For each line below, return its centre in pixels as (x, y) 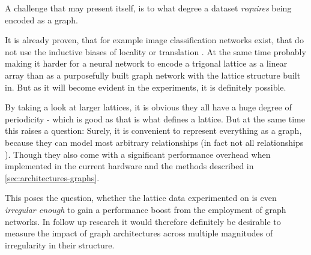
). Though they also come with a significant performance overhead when (138, 154)
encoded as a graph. (41, 19)
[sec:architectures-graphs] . (52, 177)
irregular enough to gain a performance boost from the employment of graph (146, 209)
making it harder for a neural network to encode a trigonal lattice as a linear (146, 63)
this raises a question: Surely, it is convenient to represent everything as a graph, (153, 130)
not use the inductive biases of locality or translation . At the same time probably (155, 51)
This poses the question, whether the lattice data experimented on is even (141, 198)
